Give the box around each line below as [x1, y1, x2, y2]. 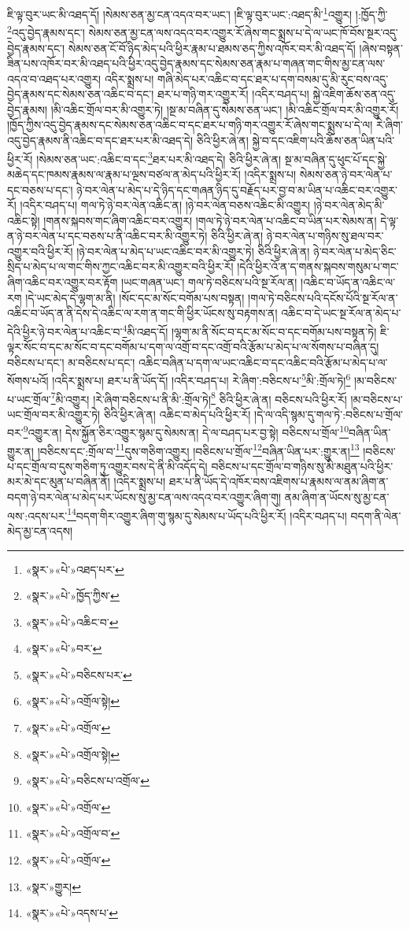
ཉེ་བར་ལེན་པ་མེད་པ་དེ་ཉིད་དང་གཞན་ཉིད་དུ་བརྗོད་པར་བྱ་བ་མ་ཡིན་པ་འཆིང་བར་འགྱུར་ [76, 181, 398, 198]
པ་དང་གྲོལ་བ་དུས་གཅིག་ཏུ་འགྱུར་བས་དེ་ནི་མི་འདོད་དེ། [7, 457, 208, 474]
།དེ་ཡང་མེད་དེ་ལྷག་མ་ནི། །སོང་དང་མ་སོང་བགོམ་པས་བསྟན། [25, 289, 245, 305]
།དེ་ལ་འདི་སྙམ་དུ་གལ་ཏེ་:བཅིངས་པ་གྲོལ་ [254, 405, 404, 422]
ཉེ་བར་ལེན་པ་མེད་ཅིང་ [313, 242, 397, 259]
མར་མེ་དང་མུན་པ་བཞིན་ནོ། [7, 473, 110, 490]
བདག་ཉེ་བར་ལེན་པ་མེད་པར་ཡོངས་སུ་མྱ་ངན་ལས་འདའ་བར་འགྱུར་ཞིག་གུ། [7, 489, 282, 505]
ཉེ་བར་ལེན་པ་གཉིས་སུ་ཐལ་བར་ [266, 228, 384, 244]
